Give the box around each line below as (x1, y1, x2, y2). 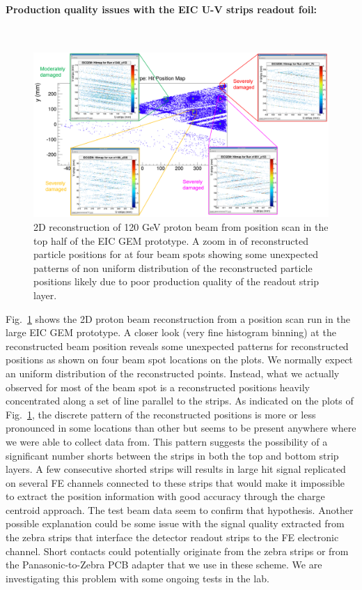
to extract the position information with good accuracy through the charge (6, 489, 325, 504)
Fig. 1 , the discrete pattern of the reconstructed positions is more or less (6, 407, 316, 421)
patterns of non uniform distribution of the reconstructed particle (33, 260, 313, 275)
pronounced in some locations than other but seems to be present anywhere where (6, 421, 356, 435)
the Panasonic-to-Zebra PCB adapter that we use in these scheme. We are (6, 557, 322, 572)
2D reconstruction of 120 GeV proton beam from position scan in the (33, 220, 329, 234)
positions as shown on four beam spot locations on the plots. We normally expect (6, 352, 353, 367)
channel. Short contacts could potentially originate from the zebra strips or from (6, 543, 349, 558)
